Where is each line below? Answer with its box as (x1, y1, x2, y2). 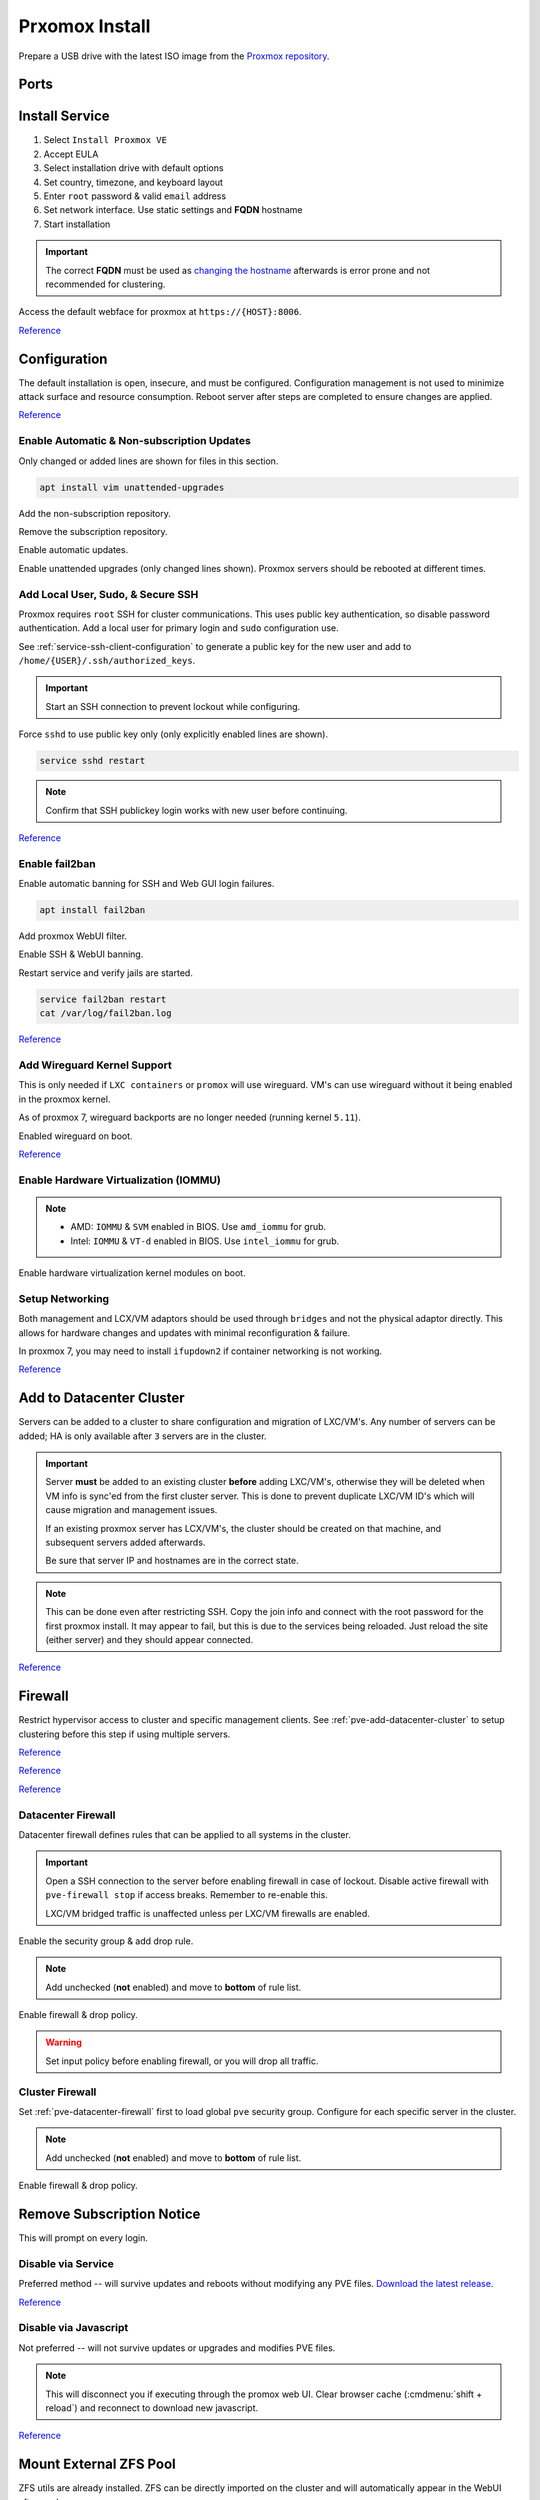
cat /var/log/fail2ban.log (39, 1008, 172, 1019)
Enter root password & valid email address (43, 190, 227, 202)
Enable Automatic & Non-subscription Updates (18, 434, 252, 448)
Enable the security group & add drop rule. (18, 1935, 194, 1947)
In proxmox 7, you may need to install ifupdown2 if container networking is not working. (18, 1345, 383, 1357)
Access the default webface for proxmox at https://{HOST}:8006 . (18, 306, 302, 318)
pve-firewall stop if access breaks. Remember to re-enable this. (45, 1889, 329, 1901)
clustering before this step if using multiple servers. (18, 1728, 231, 1740)
